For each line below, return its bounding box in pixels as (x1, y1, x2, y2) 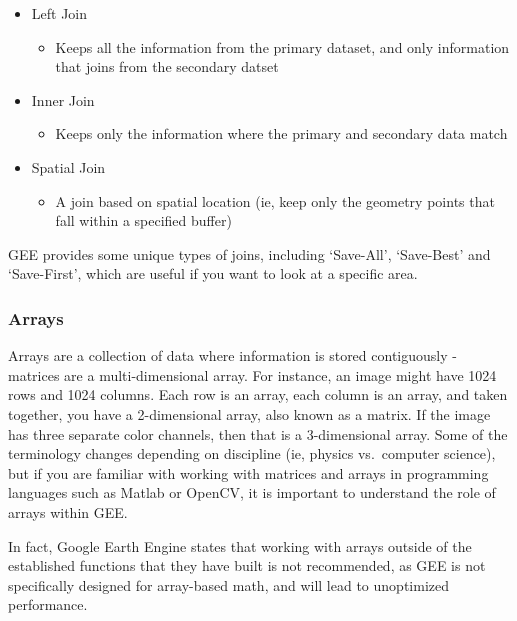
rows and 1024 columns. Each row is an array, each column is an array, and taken (8, 384, 508, 405)
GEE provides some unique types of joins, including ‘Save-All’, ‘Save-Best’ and (8, 243, 491, 264)
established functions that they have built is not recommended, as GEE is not (8, 555, 486, 576)
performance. (8, 594, 88, 615)
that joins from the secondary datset (55, 56, 279, 77)
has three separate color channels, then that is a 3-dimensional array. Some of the (8, 423, 508, 444)
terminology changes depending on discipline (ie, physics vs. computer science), (8, 443, 496, 464)
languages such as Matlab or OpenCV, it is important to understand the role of (8, 482, 496, 503)
